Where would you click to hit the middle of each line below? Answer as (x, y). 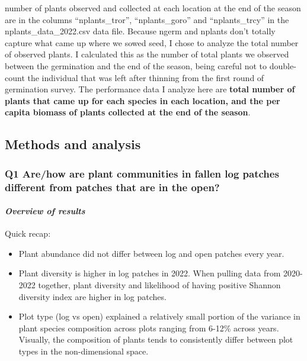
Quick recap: (28, 233)
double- (283, 65)
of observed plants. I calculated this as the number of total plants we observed (147, 54)
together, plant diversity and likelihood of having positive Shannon (159, 285)
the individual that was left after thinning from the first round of (146, 77)
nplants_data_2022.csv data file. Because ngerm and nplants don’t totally (140, 31)
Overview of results (45, 211)
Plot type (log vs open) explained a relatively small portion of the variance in (159, 316)
